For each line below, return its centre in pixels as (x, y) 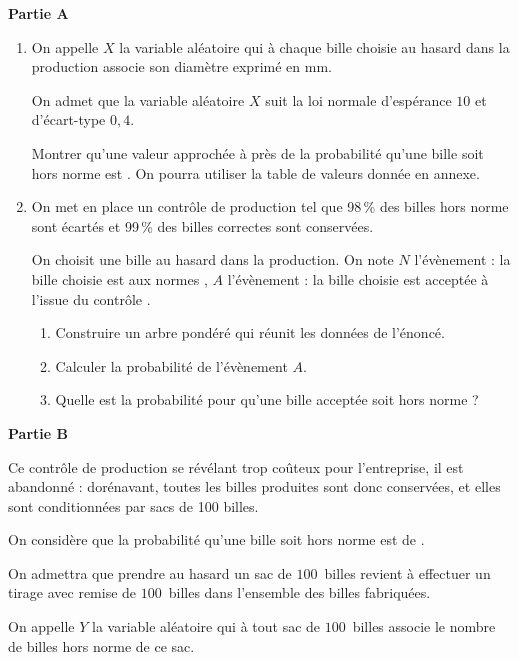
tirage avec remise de (72, 592)
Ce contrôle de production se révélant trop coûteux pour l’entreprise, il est (236, 466)
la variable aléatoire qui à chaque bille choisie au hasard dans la (314, 46)
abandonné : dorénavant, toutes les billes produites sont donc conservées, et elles (254, 486)
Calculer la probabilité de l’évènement (171, 365)
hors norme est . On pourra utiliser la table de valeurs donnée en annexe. (255, 172)
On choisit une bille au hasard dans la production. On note (212, 259)
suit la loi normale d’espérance (358, 99)
